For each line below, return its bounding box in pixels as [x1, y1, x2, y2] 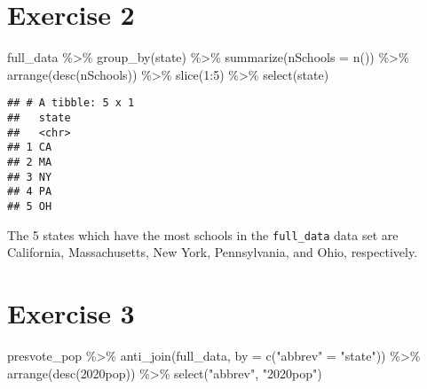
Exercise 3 [7, 295, 135, 331]
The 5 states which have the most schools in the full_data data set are [7, 225, 399, 244]
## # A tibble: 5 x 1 [7, 97, 135, 110]
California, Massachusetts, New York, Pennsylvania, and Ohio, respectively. [7, 243, 418, 261]
